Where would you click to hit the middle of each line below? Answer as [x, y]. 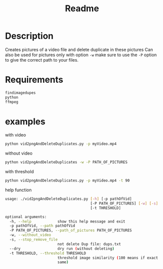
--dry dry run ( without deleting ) [62, 248]
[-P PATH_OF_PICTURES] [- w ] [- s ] [124, 203]
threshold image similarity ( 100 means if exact [108, 258]
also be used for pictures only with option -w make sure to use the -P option [81, 55]
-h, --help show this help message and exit [67, 221]
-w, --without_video [30, 235]
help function [18, 190]
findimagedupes [20, 93]
